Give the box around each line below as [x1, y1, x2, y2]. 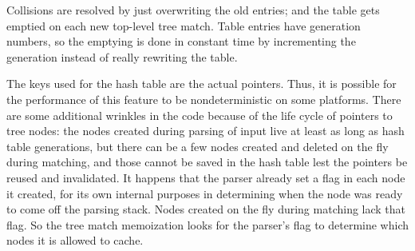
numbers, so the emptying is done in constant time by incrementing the [6, 33, 356, 50]
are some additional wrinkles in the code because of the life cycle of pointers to [6, 106, 393, 123]
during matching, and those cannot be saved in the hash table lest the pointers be [6, 153, 408, 170]
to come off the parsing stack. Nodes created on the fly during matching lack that [6, 201, 406, 217]
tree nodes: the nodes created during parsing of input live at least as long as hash [6, 122, 405, 139]
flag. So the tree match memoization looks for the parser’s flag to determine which [6, 216, 409, 233]
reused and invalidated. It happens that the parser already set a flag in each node [6, 169, 405, 185]
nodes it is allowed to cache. [6, 232, 144, 249]
